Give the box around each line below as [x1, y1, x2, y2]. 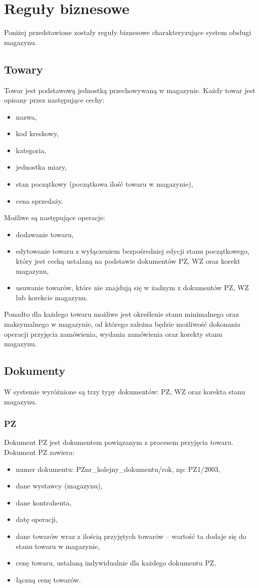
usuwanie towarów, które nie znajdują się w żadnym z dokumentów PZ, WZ [16, 282, 249, 293]
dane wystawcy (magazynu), [16, 480, 103, 491]
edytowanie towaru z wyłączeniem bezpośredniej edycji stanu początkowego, [16, 246, 249, 256]
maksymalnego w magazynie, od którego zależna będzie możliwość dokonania [4, 319, 240, 329]
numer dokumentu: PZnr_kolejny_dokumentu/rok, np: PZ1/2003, [16, 463, 220, 474]
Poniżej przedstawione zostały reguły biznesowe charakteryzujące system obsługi [4, 27, 251, 38]
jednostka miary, [16, 162, 67, 172]
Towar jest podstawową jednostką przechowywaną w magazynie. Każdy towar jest [4, 85, 255, 95]
